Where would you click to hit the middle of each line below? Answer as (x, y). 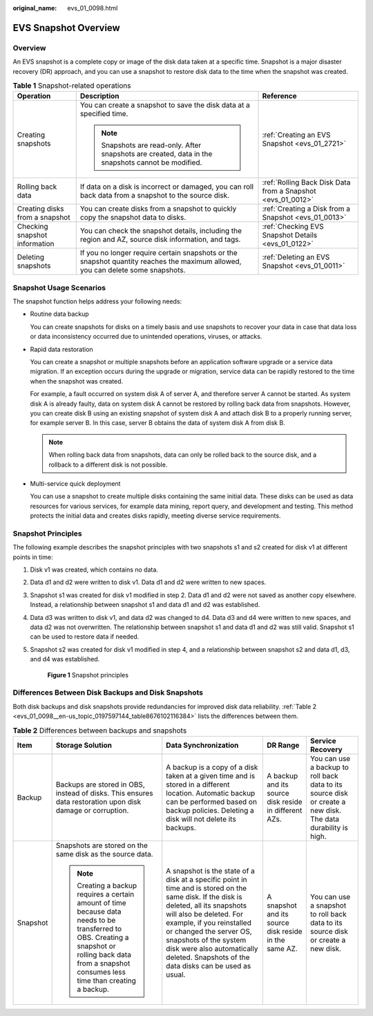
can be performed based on (211, 802)
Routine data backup (59, 314)
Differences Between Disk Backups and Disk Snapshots (108, 693)
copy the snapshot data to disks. (133, 218)
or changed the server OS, (209, 931)
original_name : (35, 8)
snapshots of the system (206, 940)
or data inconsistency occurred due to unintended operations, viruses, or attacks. (146, 337)
